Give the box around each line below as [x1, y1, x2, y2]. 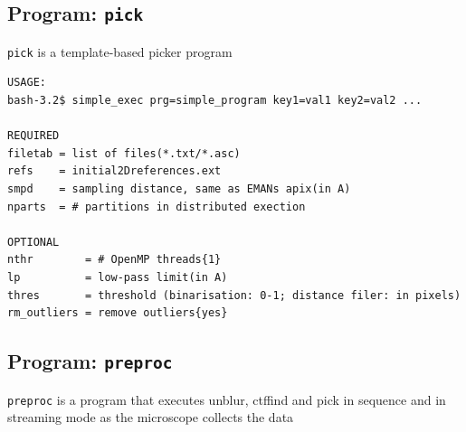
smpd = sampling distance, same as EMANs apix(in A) [7, 183, 351, 195]
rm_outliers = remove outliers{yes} [7, 306, 228, 320]
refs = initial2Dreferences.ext [7, 164, 222, 178]
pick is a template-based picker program [7, 42, 233, 61]
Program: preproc [7, 347, 173, 375]
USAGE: [7, 76, 46, 89]
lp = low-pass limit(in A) [7, 270, 228, 284]
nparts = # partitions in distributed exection [7, 200, 306, 213]
